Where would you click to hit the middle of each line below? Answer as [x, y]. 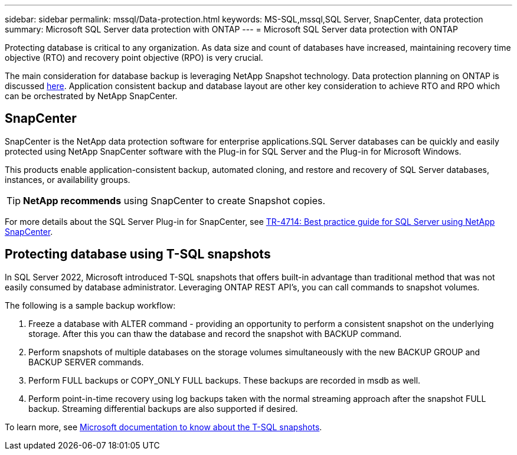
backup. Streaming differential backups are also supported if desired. [163, 408]
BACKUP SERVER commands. [86, 362]
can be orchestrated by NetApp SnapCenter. [91, 96]
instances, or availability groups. [68, 179]
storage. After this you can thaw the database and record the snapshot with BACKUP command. [215, 333]
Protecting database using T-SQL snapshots [138, 254]
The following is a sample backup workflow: [90, 305]
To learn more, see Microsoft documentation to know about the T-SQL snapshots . [163, 427]
